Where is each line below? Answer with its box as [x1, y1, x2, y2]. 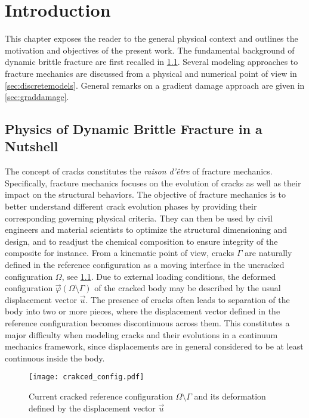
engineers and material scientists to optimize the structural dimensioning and [5, 223, 288, 236]
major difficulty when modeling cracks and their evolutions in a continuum [5, 328, 278, 341]
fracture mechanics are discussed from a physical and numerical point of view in [5, 67, 297, 79]
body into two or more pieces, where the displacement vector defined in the [5, 305, 280, 317]
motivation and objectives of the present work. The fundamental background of [5, 43, 295, 56]
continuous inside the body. [5, 351, 105, 364]
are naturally [245, 247, 292, 259]
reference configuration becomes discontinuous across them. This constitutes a [5, 317, 290, 329]
